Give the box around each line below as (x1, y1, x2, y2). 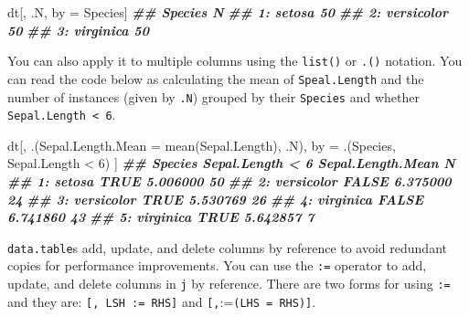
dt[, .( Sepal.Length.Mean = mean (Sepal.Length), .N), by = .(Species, (7, 135, 396, 154)
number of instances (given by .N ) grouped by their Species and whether (7, 87, 420, 106)
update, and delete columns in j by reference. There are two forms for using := (7, 274, 451, 293)
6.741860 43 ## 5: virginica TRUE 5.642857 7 (7, 207, 314, 227)
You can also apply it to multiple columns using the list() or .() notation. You (7, 51, 463, 70)
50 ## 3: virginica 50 (7, 20, 149, 39)
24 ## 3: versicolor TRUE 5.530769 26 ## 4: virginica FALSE (7, 189, 424, 208)
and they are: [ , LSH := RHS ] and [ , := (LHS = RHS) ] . (7, 291, 316, 311)
